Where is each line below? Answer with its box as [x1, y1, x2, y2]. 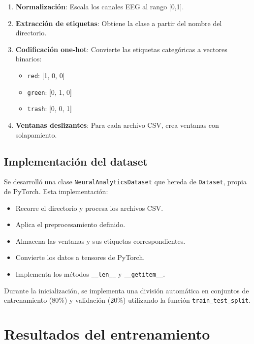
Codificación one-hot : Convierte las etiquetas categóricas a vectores [15, 44, 227, 54]
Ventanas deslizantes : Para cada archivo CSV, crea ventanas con [15, 119, 219, 130]
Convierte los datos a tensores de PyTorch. [15, 252, 145, 262]
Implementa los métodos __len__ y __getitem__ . [15, 268, 165, 279]
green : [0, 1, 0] [27, 86, 72, 97]
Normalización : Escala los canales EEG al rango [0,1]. [15, 1, 184, 11]
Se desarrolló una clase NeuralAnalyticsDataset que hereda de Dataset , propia [4, 176, 247, 187]
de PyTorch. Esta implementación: [4, 186, 108, 196]
